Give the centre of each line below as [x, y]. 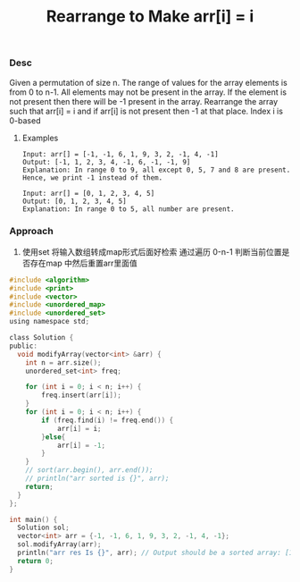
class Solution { [42, 338]
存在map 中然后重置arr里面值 [84, 263]
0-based [25, 120]
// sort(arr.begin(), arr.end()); [89, 470]
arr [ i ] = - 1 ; [81, 445]
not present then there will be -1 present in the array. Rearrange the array [144, 101]
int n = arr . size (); [63, 363]
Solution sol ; [43, 528]
